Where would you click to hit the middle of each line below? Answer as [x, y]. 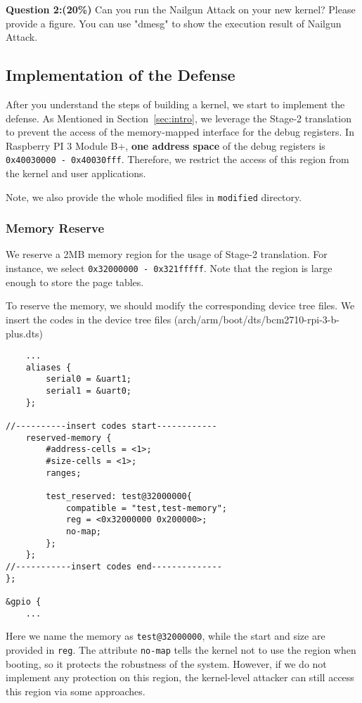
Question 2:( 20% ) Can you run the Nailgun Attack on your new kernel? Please [181, 9]
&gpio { [24, 601]
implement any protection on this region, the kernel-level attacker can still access [180, 677]
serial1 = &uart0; [89, 391]
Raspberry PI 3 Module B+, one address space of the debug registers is [166, 145]
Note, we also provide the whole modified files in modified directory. [154, 196]
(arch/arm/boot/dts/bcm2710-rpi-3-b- [257, 319]
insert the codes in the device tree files [89, 319]
